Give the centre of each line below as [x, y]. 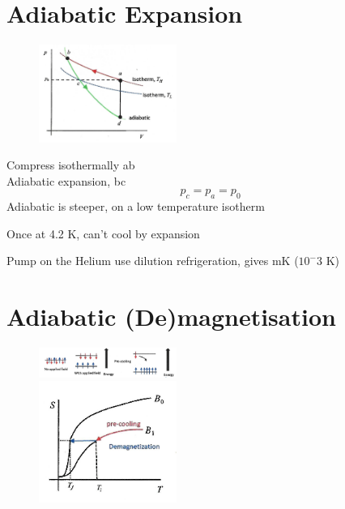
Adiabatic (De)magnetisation [171, 317]
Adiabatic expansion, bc [66, 180]
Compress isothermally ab [71, 165]
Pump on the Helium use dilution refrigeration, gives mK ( [153, 261]
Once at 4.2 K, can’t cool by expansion [103, 233]
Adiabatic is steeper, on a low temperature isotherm [136, 206]
